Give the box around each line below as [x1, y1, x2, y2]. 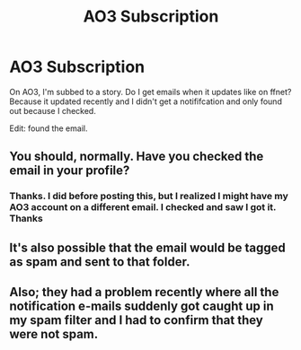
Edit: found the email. [9, 123, 88, 134]
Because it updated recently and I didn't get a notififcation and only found [9, 96, 283, 107]
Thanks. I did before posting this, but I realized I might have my [9, 190, 289, 203]
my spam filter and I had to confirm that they [9, 312, 263, 328]
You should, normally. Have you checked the [9, 149, 264, 164]
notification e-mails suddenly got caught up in [9, 299, 274, 314]
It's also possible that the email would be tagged [9, 240, 286, 255]
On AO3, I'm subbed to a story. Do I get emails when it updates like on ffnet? [9, 86, 292, 97]
